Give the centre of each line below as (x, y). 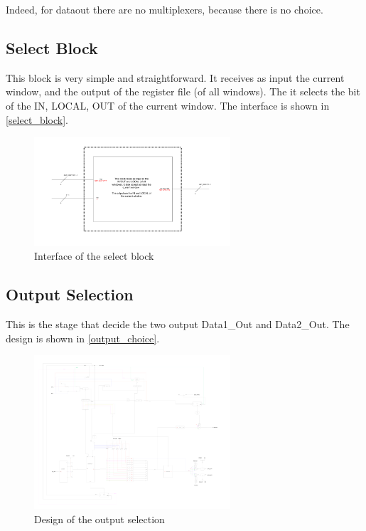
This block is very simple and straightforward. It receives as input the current (175, 77)
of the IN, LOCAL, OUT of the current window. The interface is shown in (168, 105)
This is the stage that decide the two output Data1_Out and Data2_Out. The (178, 324)
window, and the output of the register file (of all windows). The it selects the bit (183, 91)
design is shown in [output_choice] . (83, 338)
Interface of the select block (94, 256)
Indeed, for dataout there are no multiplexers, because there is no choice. (165, 9)
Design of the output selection (99, 519)
